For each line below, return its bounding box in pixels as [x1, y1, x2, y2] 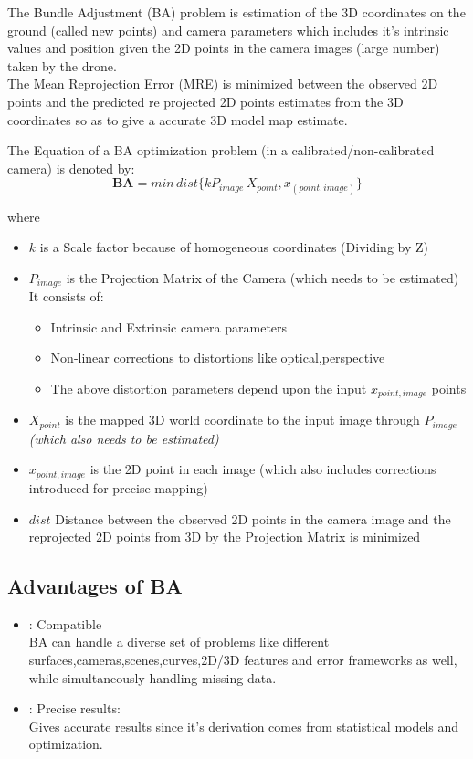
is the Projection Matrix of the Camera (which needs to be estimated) [66, 268, 459, 287]
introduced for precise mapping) [28, 478, 208, 497]
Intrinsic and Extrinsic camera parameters [50, 317, 288, 336]
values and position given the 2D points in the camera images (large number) [7, 38, 440, 58]
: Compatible [28, 614, 102, 633]
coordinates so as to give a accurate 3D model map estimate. [7, 110, 348, 129]
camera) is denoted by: [7, 158, 135, 177]
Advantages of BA [7, 572, 183, 600]
